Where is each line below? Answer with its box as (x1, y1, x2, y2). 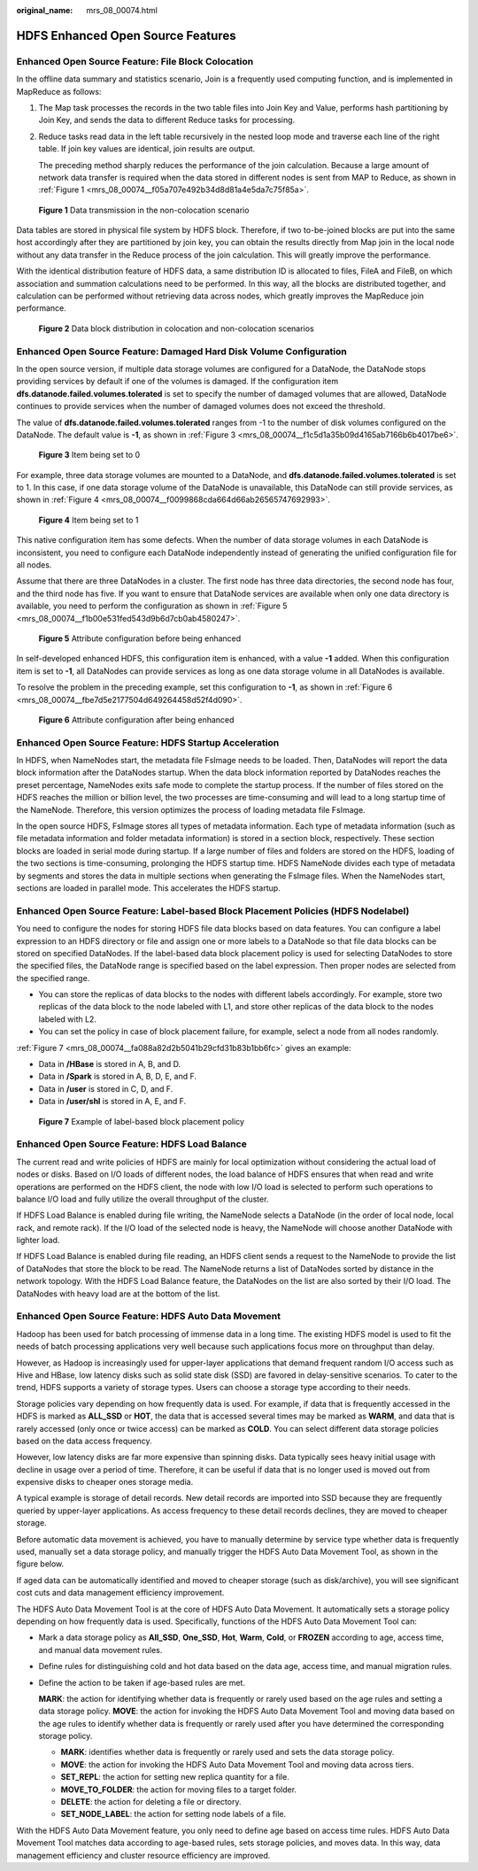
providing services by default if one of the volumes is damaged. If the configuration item (16, 376, 339, 387)
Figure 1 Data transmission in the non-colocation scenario (38, 205, 250, 215)
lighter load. (16, 1235, 60, 1246)
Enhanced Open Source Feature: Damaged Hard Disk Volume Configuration (16, 345, 347, 358)
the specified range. (16, 972, 90, 983)
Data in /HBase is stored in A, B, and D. (38, 1059, 181, 1070)
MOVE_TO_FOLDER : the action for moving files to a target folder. (60, 1784, 297, 1795)
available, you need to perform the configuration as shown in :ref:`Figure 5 (16, 600, 288, 611)
